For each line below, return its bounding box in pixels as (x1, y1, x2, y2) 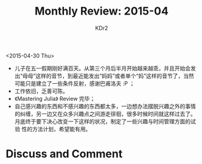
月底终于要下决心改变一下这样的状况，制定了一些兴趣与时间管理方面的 (14, 117, 191, 125)
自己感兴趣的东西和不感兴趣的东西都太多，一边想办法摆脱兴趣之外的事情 (14, 102, 196, 110)
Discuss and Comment (5, 147, 123, 161)
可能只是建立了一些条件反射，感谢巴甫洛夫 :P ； (14, 80, 135, 87)
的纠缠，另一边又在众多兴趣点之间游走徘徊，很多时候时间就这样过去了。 (14, 110, 196, 117)
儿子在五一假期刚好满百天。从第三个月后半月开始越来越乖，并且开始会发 (14, 64, 196, 72)
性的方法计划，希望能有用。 (21, 125, 91, 132)
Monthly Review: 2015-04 (35, 4, 169, 18)
